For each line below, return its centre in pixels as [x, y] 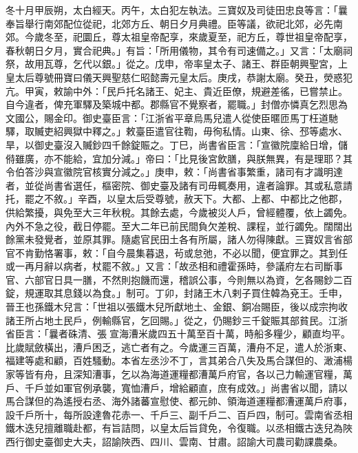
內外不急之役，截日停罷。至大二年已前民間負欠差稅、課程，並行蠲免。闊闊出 [179, 225]
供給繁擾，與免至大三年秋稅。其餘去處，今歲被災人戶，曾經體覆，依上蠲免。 [179, 212]
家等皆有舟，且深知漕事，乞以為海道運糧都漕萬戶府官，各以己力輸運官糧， [174, 374]
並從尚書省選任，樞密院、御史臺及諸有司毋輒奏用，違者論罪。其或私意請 [188, 185]
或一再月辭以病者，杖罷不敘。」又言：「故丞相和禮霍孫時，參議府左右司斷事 [174, 266]
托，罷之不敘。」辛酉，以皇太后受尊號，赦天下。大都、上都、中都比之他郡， [177, 199]
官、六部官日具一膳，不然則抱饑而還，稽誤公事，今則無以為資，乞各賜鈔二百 [179, 279]
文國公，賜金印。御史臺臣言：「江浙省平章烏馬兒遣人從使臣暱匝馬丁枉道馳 [172, 117]
